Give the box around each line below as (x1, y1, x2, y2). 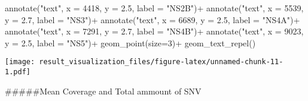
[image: (5, 58, 35, 67)
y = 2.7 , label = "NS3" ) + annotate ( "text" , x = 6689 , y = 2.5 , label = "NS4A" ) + (5, 13, 300, 26)
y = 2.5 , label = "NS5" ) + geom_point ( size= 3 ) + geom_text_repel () (5, 36, 256, 49)
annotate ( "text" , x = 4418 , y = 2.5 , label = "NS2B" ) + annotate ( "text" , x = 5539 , (5, 2, 304, 14)
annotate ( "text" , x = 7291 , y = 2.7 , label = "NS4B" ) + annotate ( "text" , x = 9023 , (5, 25, 304, 37)
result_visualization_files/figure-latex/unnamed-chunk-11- (39, 58, 283, 67)
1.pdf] (5, 68, 31, 77)
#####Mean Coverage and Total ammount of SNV (5, 84, 202, 97)
